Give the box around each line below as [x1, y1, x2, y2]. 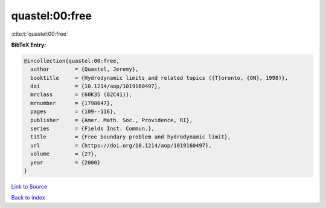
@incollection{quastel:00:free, [24, 57, 120, 64]
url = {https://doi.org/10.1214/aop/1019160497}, [30, 142, 212, 149]
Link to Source [11, 183, 48, 190]
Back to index [11, 194, 45, 201]
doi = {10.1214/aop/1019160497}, [30, 83, 161, 90]
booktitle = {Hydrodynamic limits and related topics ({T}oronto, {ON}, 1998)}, [30, 74, 289, 81]
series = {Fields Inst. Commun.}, [30, 125, 155, 132]
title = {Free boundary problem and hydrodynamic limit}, [30, 134, 231, 140]
